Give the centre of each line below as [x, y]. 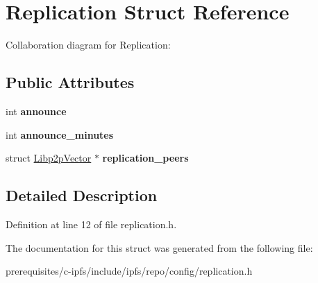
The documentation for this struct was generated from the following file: [159, 247]
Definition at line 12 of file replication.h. [91, 224]
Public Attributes [70, 82]
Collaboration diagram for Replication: [88, 45]
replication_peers [145, 158]
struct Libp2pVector [49, 158]
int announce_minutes [60, 134]
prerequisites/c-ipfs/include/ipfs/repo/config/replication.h [129, 271]
